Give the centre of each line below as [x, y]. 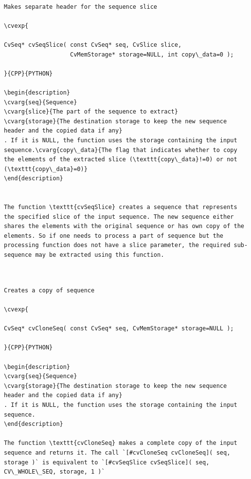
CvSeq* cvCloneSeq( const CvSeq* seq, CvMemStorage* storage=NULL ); [119, 329]
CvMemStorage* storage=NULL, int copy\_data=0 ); [152, 54]
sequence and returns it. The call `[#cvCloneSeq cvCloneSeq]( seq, [117, 452]
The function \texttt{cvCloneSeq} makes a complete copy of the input [121, 443]
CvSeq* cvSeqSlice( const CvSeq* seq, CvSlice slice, [93, 45]
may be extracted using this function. [100, 255]
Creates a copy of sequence [49, 290]
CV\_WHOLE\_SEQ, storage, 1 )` [54, 472]
